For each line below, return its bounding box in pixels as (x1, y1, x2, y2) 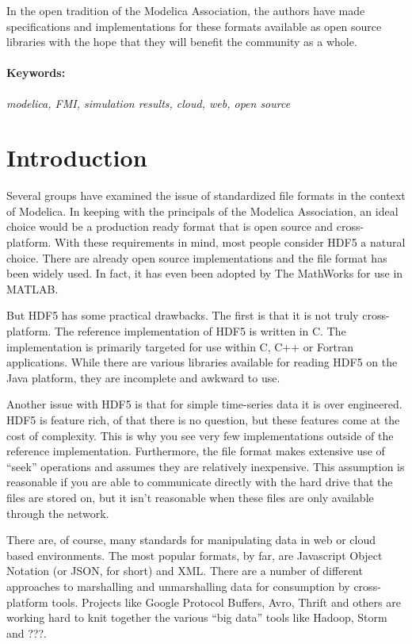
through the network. (6, 504, 109, 521)
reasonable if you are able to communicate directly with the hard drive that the (6, 473, 393, 490)
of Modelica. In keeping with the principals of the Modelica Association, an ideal (6, 202, 399, 219)
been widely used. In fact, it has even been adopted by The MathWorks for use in (6, 265, 403, 282)
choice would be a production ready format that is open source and (6, 218, 334, 235)
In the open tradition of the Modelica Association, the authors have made (6, 2, 365, 18)
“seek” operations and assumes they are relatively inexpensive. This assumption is (6, 458, 405, 474)
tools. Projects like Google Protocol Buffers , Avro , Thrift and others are (51, 593, 401, 610)
